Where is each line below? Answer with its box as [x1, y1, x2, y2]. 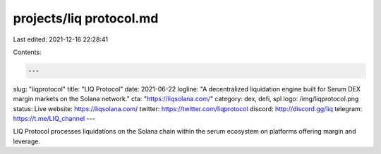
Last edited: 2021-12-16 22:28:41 [13, 35, 109, 44]
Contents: [13, 48, 42, 56]
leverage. [13, 137, 40, 146]
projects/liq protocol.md [13, 11, 159, 26]
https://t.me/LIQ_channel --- [13, 115, 95, 123]
